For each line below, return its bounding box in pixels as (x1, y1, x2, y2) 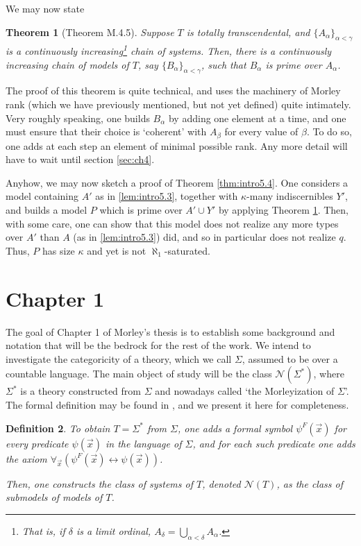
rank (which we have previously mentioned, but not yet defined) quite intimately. (6, 97, 351, 112)
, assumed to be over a (242, 351, 338, 366)
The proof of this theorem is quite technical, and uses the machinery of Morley (6, 83, 341, 98)
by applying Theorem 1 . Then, (218, 203, 349, 217)
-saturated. (164, 243, 210, 257)
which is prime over (99, 203, 183, 217)
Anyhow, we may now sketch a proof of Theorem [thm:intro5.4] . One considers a (6, 175, 349, 189)
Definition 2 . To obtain (6, 420, 110, 435)
